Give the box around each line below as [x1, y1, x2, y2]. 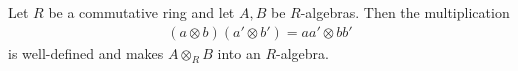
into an [217, 42, 261, 63]
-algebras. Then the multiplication [300, 2, 510, 22]
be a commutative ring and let [48, 2, 235, 22]
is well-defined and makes [8, 42, 164, 63]
